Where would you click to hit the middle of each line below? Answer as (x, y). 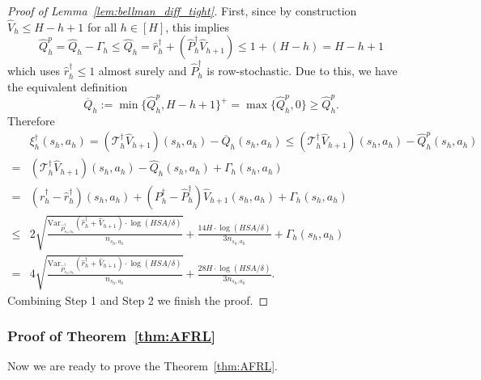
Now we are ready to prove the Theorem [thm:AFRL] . (143, 366)
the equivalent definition (68, 86)
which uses (34, 71)
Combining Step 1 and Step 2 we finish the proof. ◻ (138, 300)
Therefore (31, 120)
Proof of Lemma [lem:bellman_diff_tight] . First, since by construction (182, 11)
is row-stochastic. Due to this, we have (302, 71)
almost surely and (143, 71)
